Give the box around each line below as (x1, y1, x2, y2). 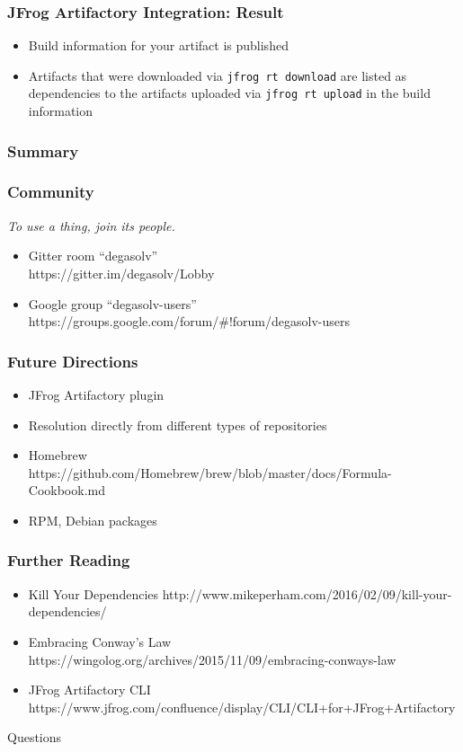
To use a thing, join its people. (7, 216, 175, 234)
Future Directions (7, 349, 138, 372)
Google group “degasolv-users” (28, 294, 197, 313)
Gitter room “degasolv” (28, 246, 158, 265)
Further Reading (7, 549, 130, 571)
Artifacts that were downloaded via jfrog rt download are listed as (28, 66, 407, 84)
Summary (7, 139, 79, 162)
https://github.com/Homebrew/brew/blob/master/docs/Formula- (28, 463, 392, 482)
